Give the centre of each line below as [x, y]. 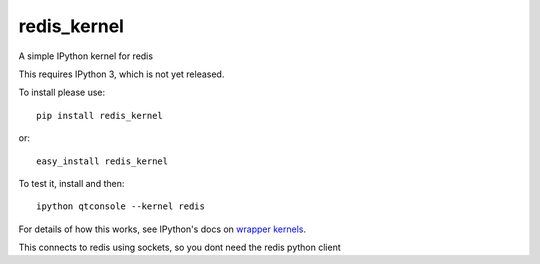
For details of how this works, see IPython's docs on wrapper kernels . [162, 229]
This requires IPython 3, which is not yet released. [121, 74]
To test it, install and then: [71, 183]
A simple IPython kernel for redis [86, 56]
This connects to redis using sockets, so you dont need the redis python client [179, 247]
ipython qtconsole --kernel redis [120, 206]
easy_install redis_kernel [102, 161]
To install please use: [62, 92]
